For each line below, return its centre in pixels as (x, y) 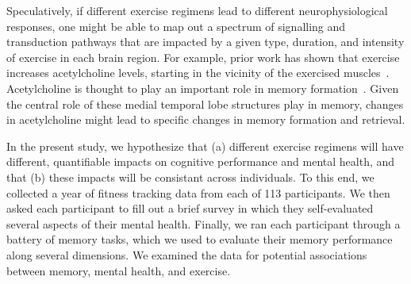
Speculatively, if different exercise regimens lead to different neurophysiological (197, 10)
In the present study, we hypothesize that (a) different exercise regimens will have (205, 146)
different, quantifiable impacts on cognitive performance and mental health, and (201, 161)
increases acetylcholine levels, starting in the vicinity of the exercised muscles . (198, 73)
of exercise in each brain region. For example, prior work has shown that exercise (203, 57)
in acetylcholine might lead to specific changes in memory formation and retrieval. (206, 119)
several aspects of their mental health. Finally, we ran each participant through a (204, 223)
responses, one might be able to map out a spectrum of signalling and (176, 26)
